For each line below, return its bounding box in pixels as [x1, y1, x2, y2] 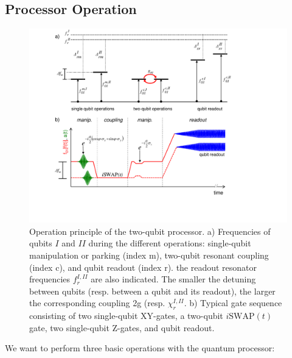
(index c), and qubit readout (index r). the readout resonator [29, 260, 257, 273]
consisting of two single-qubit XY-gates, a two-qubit [29, 309, 223, 322]
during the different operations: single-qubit [88, 237, 251, 249]
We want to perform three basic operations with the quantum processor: [5, 342, 275, 354]
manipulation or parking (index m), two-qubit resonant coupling [29, 248, 269, 261]
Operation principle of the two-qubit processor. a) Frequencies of [29, 224, 271, 237]
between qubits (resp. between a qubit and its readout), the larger [29, 284, 276, 297]
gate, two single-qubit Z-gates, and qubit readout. [29, 321, 215, 334]
